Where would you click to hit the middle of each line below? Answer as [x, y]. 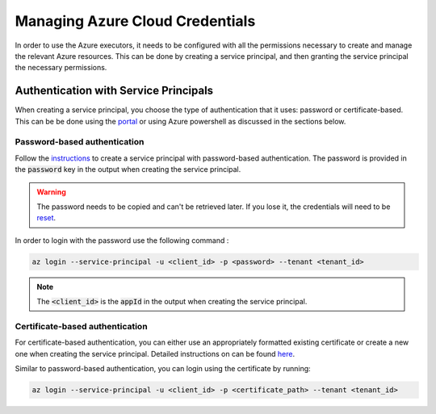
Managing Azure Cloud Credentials [135, 21]
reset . [46, 218]
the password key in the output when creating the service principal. [128, 169]
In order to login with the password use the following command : [122, 240]
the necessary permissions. [61, 68]
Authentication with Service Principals [114, 91]
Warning [51, 192]
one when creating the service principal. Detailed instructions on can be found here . [155, 353]
